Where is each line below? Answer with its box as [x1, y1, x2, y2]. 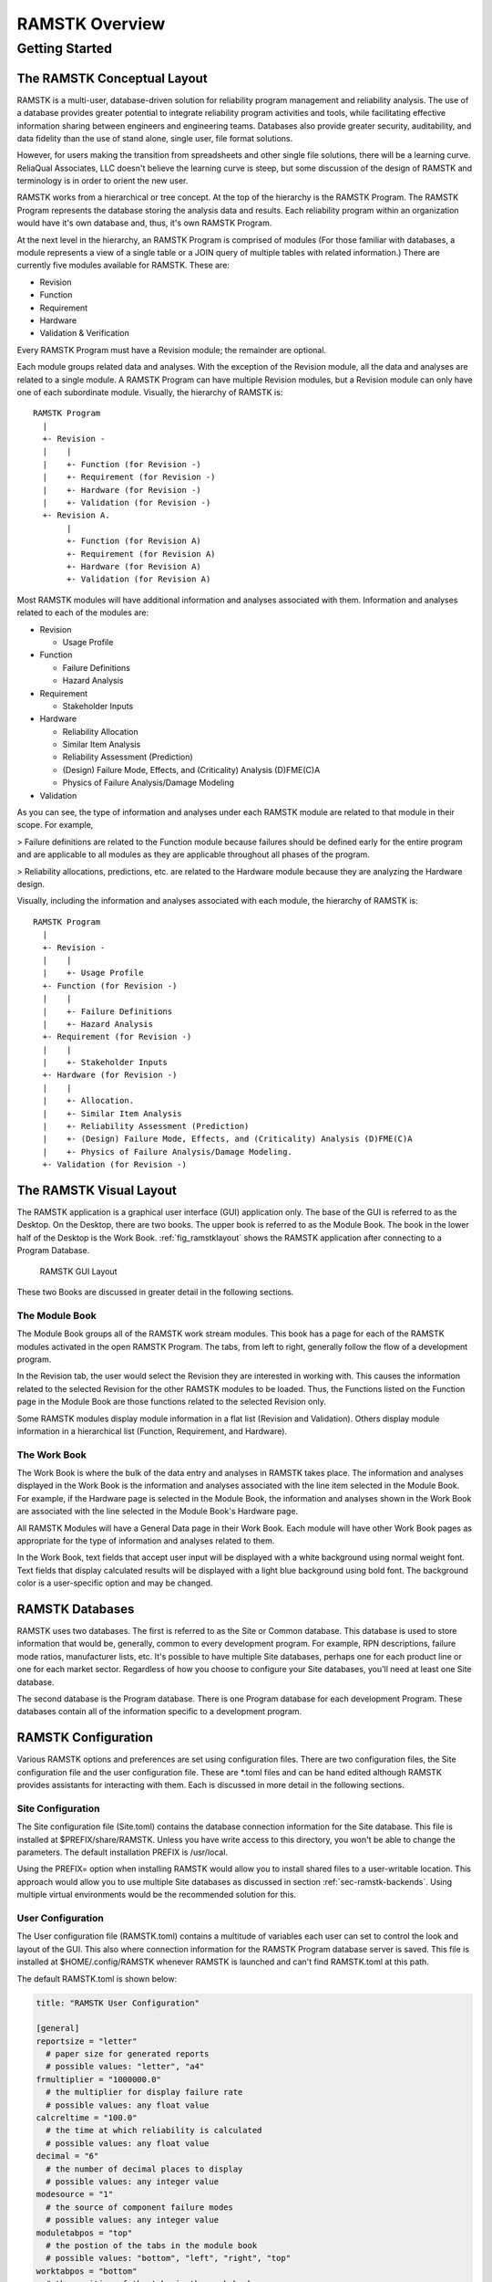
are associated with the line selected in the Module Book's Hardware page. [16, 1506, 299, 1517]
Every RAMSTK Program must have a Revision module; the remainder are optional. [16, 344, 327, 355]
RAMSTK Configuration [16, 1730, 154, 1745]
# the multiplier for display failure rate [46, 2087, 243, 2098]
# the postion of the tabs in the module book [46, 2240, 258, 2250]
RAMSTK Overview [16, 14, 166, 34]
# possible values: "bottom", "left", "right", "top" [46, 2253, 292, 2264]
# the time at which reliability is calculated [46, 2125, 262, 2136]
